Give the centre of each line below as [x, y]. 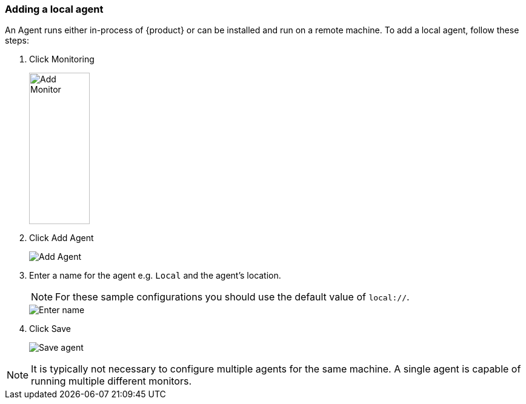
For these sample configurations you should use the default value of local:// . [232, 297]
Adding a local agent [54, 9]
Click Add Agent [62, 238]
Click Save [50, 329]
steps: [17, 41]
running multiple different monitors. [111, 381]
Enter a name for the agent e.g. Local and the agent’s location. [155, 276]
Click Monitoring [62, 59]
